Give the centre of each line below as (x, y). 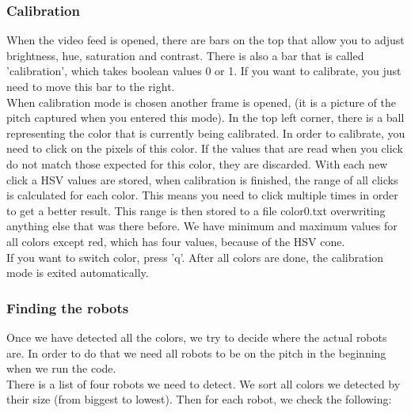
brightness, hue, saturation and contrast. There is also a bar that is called (185, 55)
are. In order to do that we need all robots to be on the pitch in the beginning (196, 352)
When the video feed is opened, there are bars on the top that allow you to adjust (205, 40)
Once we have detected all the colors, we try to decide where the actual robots (197, 337)
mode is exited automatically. (78, 273)
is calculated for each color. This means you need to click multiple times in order (202, 195)
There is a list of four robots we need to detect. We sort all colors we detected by (204, 383)
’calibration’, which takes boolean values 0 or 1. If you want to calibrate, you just (204, 71)
